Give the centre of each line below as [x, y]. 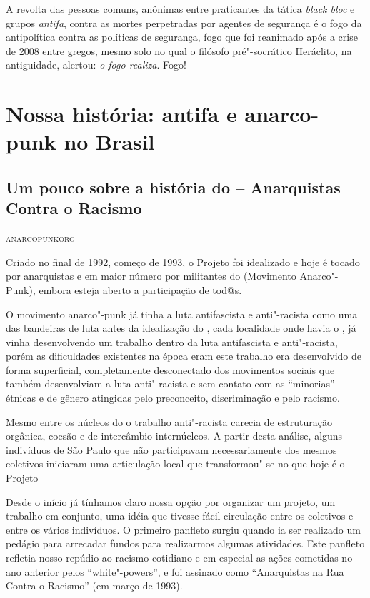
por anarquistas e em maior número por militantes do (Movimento [151, 276]
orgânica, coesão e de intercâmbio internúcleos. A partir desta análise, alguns [174, 436]
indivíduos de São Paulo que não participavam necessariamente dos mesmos [171, 449]
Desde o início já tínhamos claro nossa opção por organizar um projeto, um [171, 501]
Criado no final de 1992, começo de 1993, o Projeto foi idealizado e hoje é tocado [183, 262]
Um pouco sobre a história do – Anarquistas [173, 187]
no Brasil [109, 142]
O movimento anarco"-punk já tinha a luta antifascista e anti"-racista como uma [182, 314]
